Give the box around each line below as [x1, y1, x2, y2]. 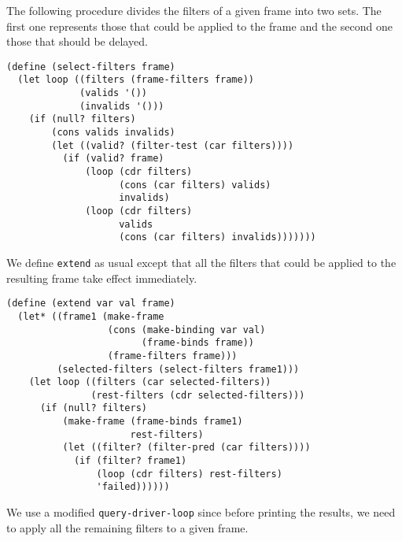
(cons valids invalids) [51, 127, 175, 139]
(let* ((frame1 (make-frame [17, 310, 164, 322]
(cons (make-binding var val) [107, 324, 266, 335]
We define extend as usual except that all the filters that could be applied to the [6, 254, 396, 270]
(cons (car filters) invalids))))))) [119, 232, 316, 243]
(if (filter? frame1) [73, 455, 187, 467]
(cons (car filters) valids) [119, 179, 271, 191]
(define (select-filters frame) [6, 61, 175, 72]
